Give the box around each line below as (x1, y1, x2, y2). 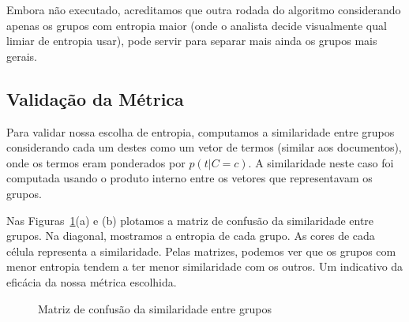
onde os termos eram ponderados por (6, 154, 186, 170)
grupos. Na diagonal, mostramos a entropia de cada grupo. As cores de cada (6, 227, 375, 244)
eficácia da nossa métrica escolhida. (6, 273, 177, 290)
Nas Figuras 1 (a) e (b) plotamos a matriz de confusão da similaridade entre (6, 212, 374, 228)
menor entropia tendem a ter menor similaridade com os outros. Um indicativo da (6, 258, 403, 275)
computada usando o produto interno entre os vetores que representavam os (6, 170, 373, 186)
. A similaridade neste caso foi (248, 154, 394, 170)
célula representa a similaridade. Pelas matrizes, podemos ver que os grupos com (6, 242, 396, 259)
